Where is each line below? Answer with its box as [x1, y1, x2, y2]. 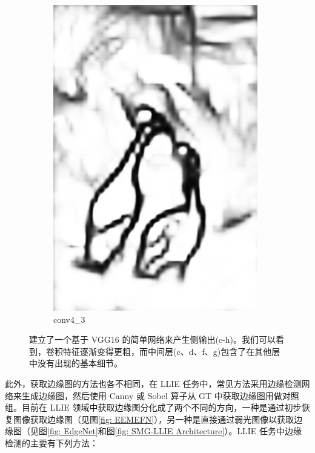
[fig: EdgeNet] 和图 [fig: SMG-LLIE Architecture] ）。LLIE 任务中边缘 [47, 425, 302, 437]
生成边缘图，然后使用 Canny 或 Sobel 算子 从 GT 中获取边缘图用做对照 [21, 389, 299, 402]
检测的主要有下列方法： [5, 436, 98, 449]
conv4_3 [53, 312, 85, 325]
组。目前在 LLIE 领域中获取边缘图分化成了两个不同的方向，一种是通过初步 [5, 401, 302, 414]
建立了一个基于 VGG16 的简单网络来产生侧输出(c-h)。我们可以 [29, 333, 276, 346]
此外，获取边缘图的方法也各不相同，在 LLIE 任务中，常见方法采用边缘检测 [5, 377, 302, 389]
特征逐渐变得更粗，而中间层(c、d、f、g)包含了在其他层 [62, 345, 280, 357]
